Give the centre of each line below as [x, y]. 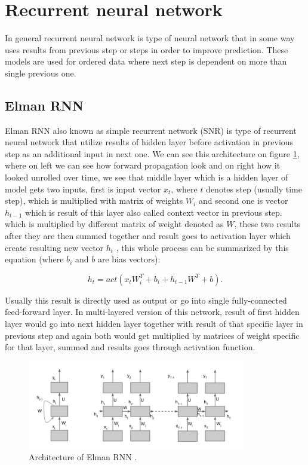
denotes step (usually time [254, 189]
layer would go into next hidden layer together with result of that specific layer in [154, 324]
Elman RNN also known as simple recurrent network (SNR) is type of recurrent [151, 130]
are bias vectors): [129, 259]
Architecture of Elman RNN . [83, 457]
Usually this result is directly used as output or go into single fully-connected [146, 300]
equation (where [34, 259]
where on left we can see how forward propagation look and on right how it [143, 165]
